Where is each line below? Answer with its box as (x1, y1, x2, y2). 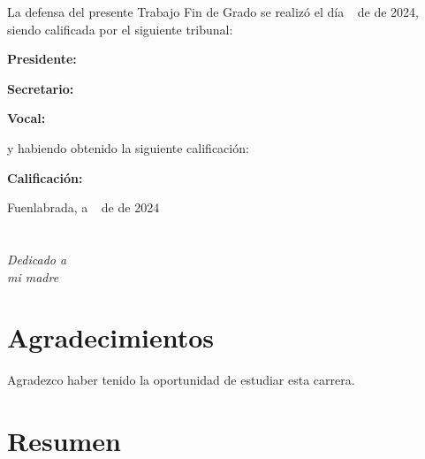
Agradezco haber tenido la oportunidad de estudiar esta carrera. (7, 371, 355, 389)
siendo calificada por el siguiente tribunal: (7, 19, 233, 38)
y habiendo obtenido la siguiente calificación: (7, 138, 249, 157)
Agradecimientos (7, 319, 215, 356)
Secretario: (7, 79, 74, 97)
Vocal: (7, 109, 46, 127)
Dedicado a (7, 249, 67, 268)
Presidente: (7, 50, 77, 68)
